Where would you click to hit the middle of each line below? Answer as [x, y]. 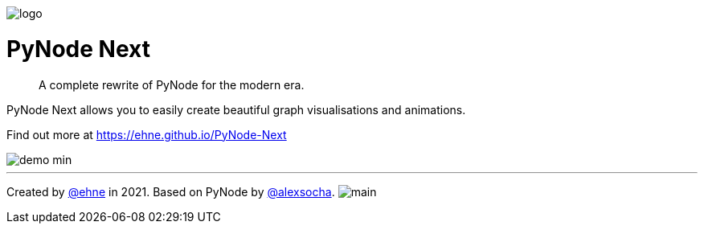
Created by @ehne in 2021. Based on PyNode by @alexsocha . [171, 191]
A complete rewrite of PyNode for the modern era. [172, 84]
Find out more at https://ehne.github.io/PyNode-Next [147, 134]
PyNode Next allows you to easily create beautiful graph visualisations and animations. [236, 109]
